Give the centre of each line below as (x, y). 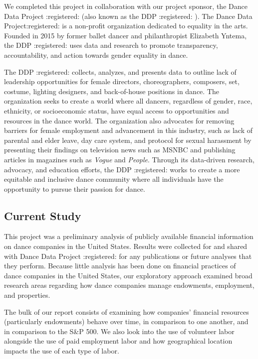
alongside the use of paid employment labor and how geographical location (118, 341)
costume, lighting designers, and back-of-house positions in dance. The (112, 91)
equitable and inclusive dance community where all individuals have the (114, 179)
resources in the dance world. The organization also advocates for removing (119, 120)
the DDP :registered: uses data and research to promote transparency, (111, 45)
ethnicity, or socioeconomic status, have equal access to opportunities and (117, 110)
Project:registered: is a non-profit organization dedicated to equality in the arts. (126, 26)
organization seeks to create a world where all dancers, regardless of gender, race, (128, 101)
